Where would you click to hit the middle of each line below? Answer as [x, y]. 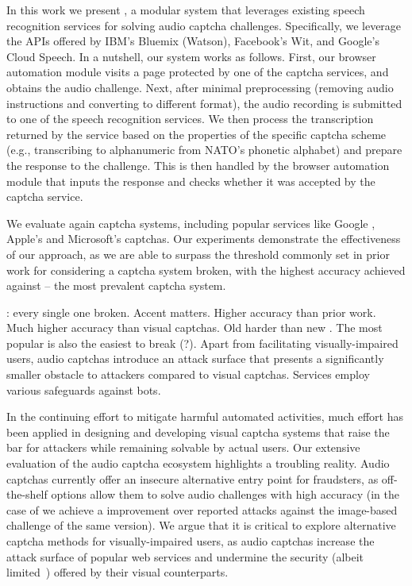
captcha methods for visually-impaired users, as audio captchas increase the [191, 541]
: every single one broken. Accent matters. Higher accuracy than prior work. [191, 312]
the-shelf [27, 494]
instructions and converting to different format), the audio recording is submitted [204, 103]
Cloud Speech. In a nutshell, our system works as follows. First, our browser [191, 56]
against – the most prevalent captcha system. [116, 285]
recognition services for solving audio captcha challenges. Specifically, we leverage [204, 25]
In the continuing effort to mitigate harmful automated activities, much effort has [205, 416]
